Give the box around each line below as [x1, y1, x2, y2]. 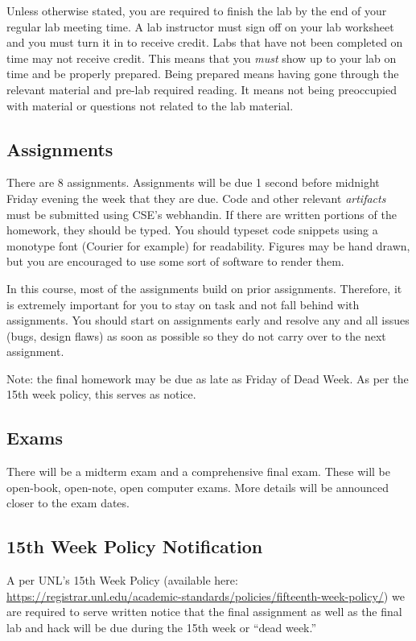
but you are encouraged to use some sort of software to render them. [6, 253, 344, 270]
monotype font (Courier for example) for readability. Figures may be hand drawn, [6, 237, 410, 254]
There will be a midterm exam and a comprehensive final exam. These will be [6, 463, 390, 480]
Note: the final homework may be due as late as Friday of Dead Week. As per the [6, 370, 409, 387]
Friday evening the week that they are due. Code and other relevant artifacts [6, 189, 386, 206]
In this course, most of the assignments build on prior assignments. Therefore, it [6, 279, 402, 296]
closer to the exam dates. [6, 494, 130, 511]
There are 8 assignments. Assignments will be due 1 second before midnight [6, 174, 380, 191]
